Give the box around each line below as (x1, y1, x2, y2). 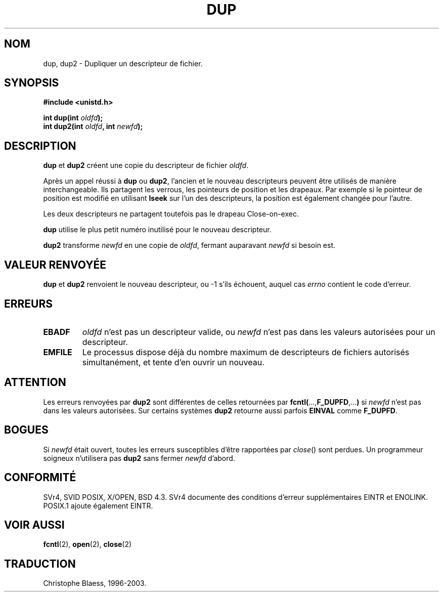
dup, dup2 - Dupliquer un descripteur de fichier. (43, 59, 203, 68)
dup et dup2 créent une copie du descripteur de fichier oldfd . (43, 161, 249, 170)
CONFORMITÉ (4, 471, 76, 484)
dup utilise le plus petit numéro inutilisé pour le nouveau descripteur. (43, 225, 272, 234)
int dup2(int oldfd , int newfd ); (43, 122, 143, 131)
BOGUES (4, 423, 49, 437)
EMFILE (43, 347, 72, 357)
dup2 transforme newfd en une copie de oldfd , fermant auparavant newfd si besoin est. (43, 241, 336, 250)
